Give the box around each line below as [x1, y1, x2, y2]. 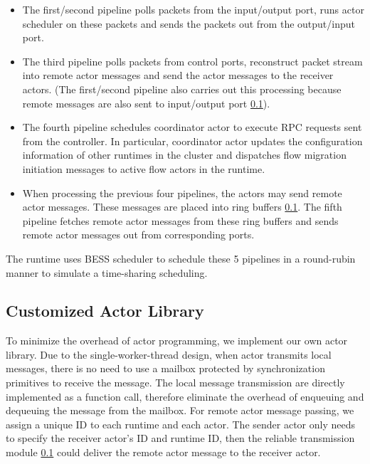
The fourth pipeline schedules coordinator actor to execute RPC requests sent [22, 120, 362, 135]
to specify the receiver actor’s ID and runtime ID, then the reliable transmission [6, 431, 355, 445]
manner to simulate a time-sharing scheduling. [6, 265, 208, 280]
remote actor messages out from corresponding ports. [22, 227, 255, 242]
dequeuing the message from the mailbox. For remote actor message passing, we [6, 403, 354, 418]
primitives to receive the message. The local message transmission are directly [6, 375, 345, 390]
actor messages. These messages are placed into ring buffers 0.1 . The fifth [22, 199, 342, 214]
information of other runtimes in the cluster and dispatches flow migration [22, 147, 347, 162]
